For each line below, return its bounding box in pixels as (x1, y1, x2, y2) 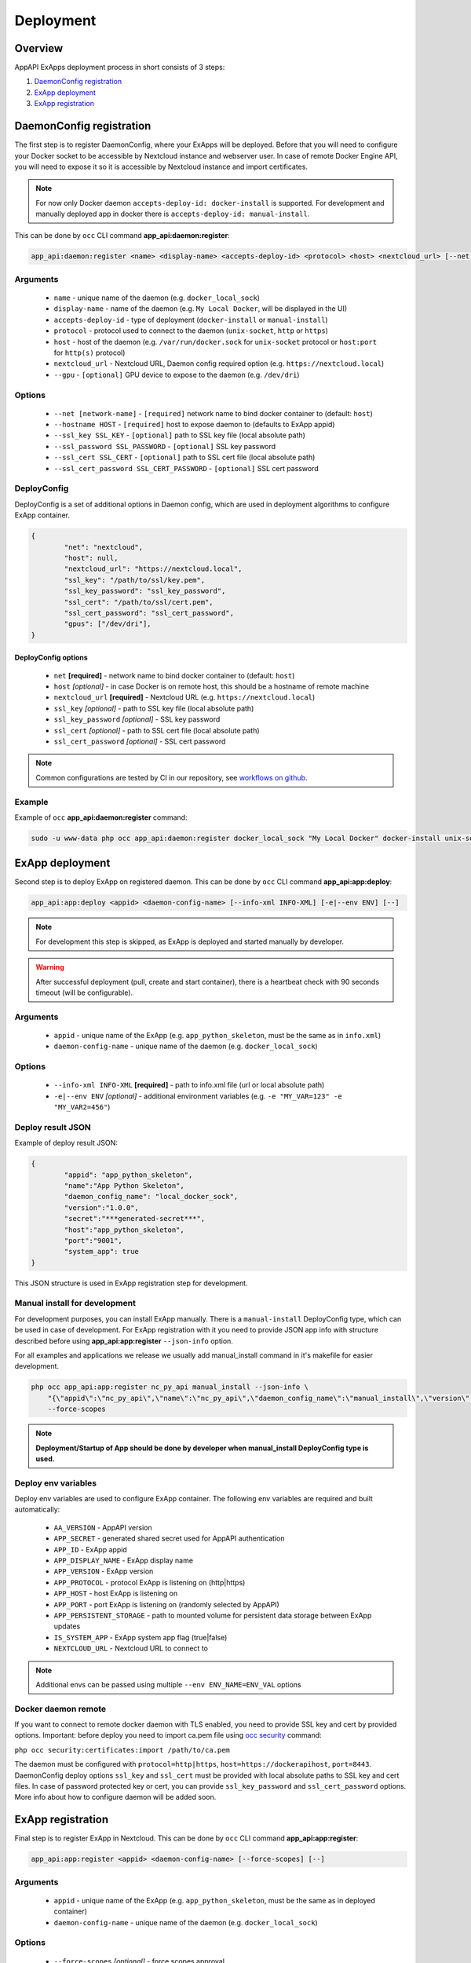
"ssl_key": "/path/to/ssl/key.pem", (64, 576, 206, 584)
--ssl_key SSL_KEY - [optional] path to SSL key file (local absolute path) (53, 430, 306, 440)
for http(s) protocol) (53, 348, 126, 357)
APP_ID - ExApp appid (53, 1544, 127, 1554)
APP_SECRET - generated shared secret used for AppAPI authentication (53, 1533, 285, 1543)
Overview (14, 42, 64, 55)
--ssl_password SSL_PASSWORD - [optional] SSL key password (53, 441, 276, 451)
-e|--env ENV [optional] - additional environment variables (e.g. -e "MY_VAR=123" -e (53, 1091, 342, 1101)
